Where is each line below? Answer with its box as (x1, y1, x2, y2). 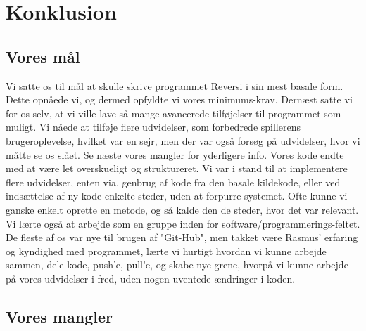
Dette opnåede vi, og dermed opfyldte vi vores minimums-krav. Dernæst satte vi (6, 92, 353, 107)
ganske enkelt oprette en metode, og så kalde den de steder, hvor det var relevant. (6, 202, 359, 216)
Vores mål (6, 45, 80, 67)
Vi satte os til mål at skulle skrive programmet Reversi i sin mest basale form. (6, 78, 343, 93)
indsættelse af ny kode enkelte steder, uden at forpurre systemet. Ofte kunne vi (6, 188, 348, 203)
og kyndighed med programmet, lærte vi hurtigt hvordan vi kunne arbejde (6, 243, 327, 258)
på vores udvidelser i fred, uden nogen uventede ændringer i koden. (6, 271, 296, 285)
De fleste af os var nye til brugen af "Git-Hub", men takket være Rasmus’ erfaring (6, 230, 358, 245)
